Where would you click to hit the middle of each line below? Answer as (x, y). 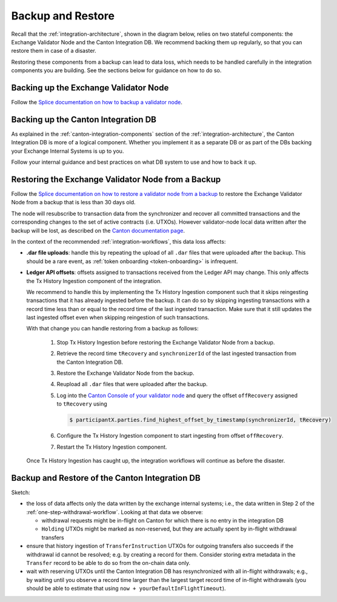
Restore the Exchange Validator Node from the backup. (125, 373)
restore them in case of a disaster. (54, 51)
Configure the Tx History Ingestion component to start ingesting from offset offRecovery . (170, 436)
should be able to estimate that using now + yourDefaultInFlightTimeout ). (126, 589)
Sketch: (21, 492)
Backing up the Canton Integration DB (84, 119)
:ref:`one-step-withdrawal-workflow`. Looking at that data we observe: (115, 512)
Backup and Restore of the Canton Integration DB (106, 478)
